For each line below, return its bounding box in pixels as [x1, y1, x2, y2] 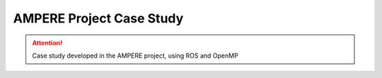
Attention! [32, 39, 63, 47]
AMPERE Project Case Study [13, 11, 184, 26]
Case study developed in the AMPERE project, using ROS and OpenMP [32, 51, 238, 60]
